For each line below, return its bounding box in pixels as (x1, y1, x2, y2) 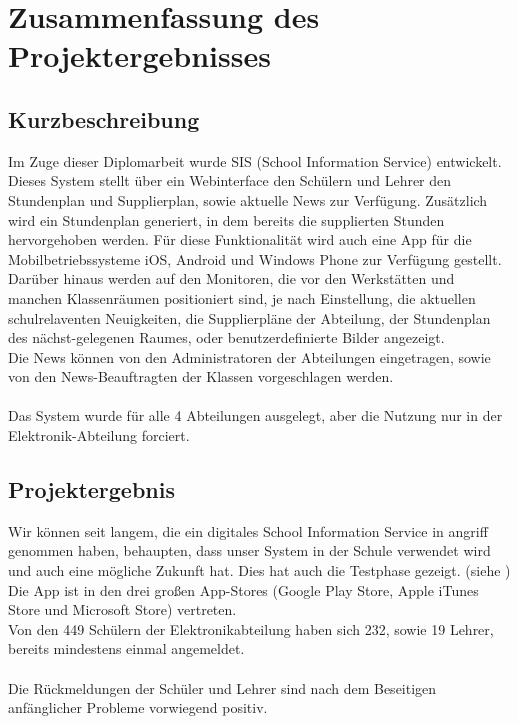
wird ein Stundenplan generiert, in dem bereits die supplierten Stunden (8, 209, 445, 230)
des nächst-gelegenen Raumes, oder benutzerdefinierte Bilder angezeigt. (8, 327, 445, 348)
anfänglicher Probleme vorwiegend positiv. (8, 697, 268, 718)
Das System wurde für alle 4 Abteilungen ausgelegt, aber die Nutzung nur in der (8, 405, 503, 426)
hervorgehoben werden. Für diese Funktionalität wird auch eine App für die (8, 229, 472, 250)
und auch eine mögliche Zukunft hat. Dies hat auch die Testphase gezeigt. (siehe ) (8, 560, 511, 581)
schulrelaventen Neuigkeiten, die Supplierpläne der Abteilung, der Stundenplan (8, 307, 491, 328)
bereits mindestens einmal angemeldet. (8, 638, 245, 659)
